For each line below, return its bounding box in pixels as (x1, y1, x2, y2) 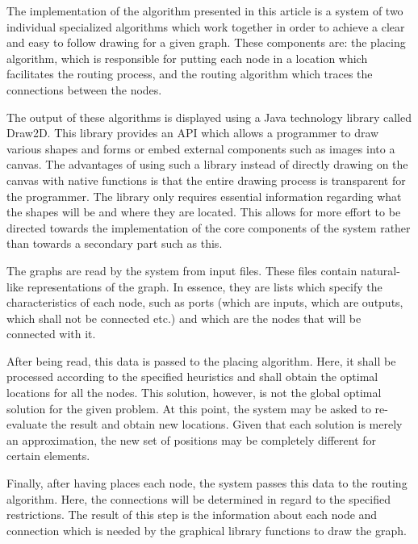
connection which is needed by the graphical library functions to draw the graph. (6, 521, 407, 538)
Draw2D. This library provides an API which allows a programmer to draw (6, 124, 379, 141)
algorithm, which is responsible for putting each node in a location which (6, 49, 368, 66)
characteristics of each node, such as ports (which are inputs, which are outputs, (6, 294, 403, 311)
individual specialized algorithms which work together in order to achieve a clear (6, 18, 405, 35)
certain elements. (6, 447, 90, 464)
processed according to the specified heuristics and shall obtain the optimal (6, 368, 378, 385)
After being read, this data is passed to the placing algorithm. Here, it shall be (6, 352, 396, 369)
